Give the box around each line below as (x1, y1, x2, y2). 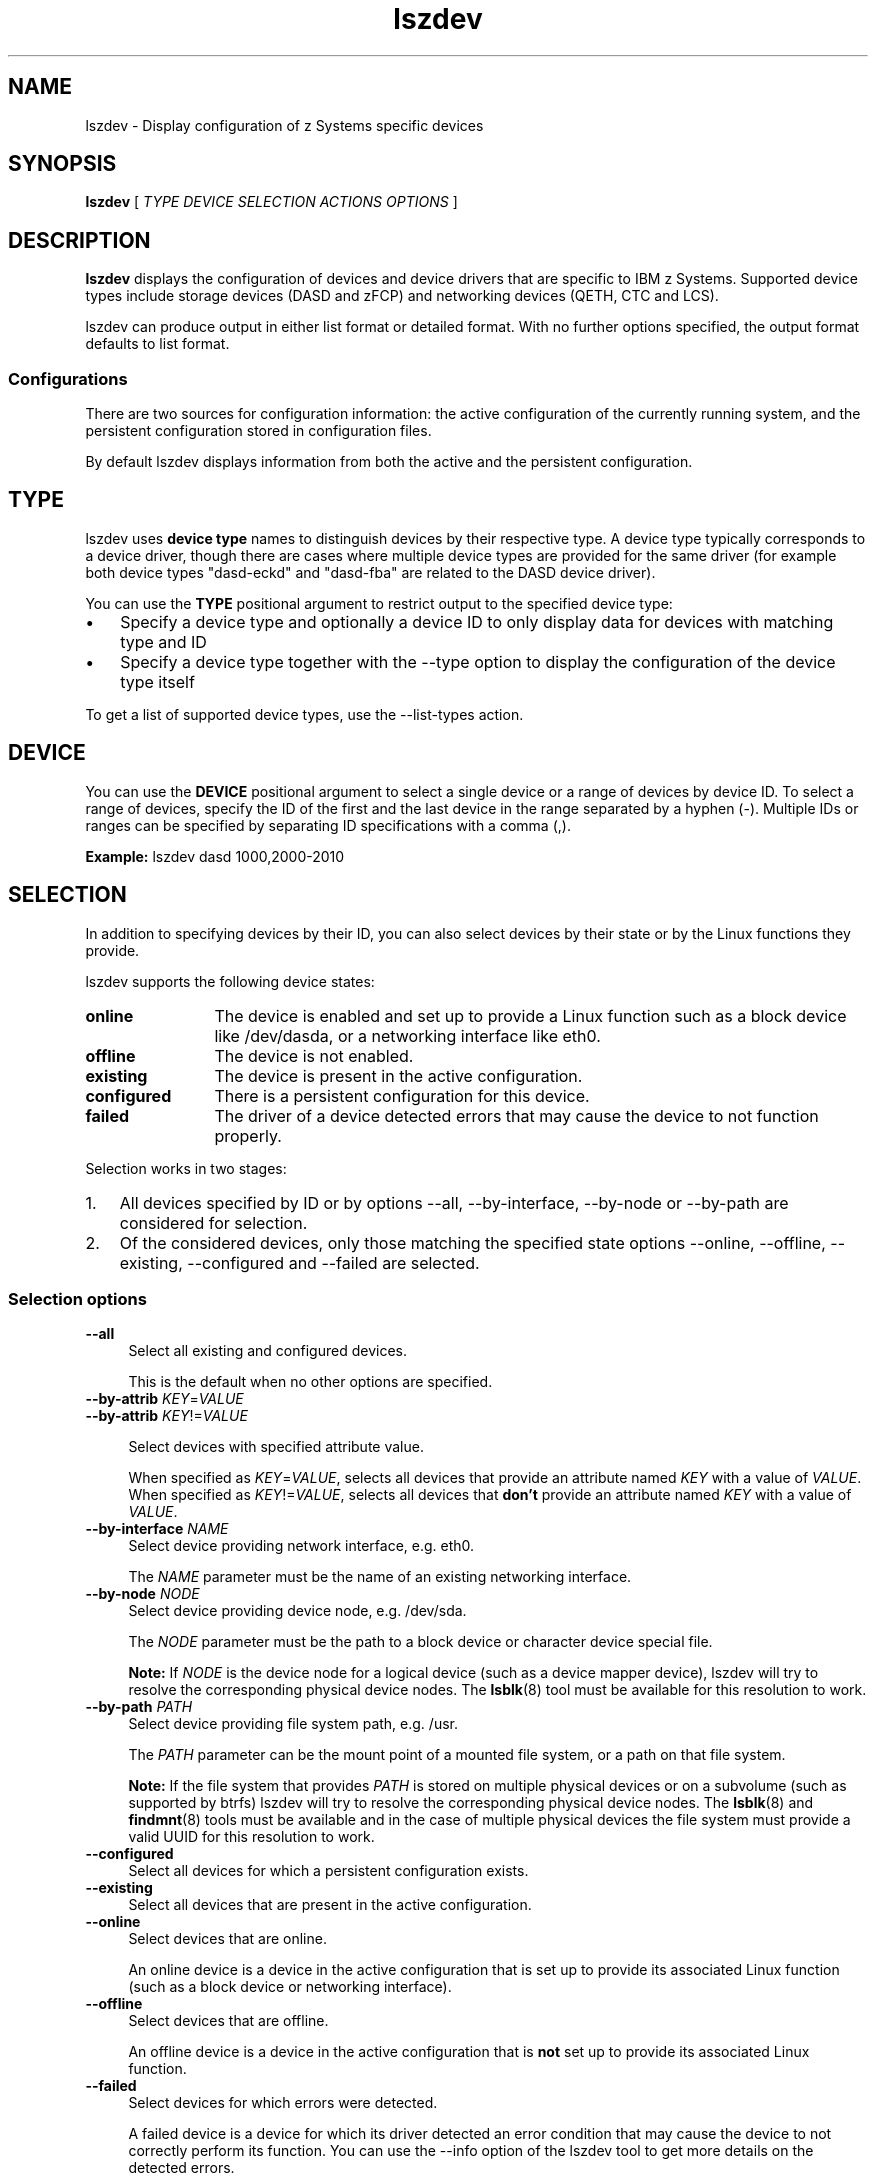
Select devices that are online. (128, 1930, 327, 1948)
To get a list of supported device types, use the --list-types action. (85, 705, 524, 723)
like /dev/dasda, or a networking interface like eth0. (214, 1025, 601, 1046)
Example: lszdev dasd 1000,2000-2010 (85, 847, 345, 865)
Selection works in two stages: (85, 1159, 287, 1177)
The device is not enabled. (214, 1045, 414, 1066)
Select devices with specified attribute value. (128, 1438, 424, 1456)
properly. (214, 1125, 282, 1146)
